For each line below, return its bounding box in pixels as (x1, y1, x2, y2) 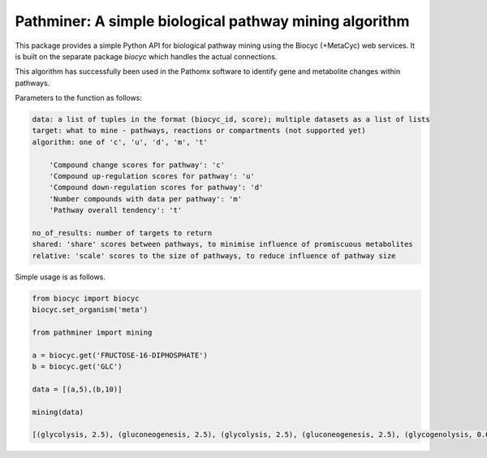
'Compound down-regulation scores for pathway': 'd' (49, 183, 264, 192)
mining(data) (32, 407, 84, 417)
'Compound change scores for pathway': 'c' (49, 160, 225, 170)
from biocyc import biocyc (32, 293, 140, 303)
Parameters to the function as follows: (15, 93, 142, 103)
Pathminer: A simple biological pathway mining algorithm (15, 12, 410, 30)
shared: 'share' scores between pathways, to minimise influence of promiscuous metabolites (32, 240, 413, 249)
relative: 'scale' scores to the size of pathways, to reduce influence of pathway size (32, 251, 397, 260)
